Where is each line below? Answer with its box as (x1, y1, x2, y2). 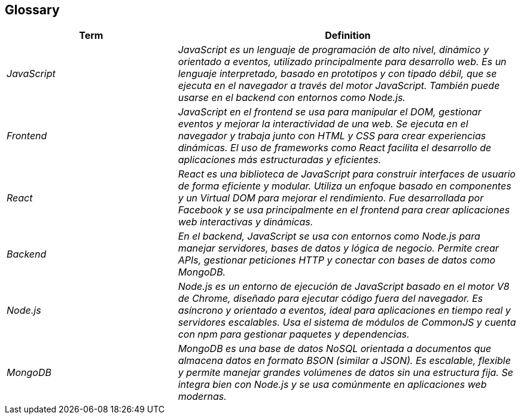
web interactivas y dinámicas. (178, 216, 313, 228)
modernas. (178, 390, 227, 403)
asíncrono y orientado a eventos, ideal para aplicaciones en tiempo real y (178, 304, 511, 317)
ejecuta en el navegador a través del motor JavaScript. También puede (178, 79, 500, 92)
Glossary (5, 2, 60, 17)
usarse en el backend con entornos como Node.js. (178, 91, 406, 104)
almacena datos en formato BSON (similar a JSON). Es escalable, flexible (178, 354, 511, 367)
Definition (325, 29, 371, 42)
